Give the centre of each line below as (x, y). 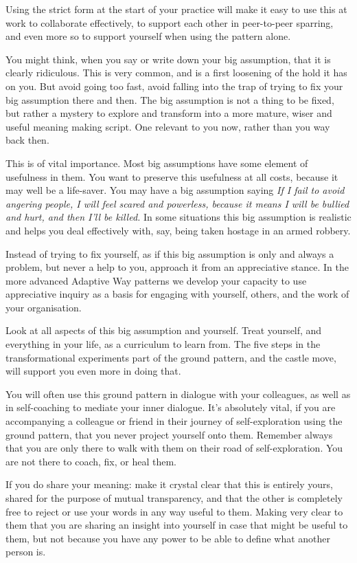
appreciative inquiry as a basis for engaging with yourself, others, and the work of (177, 294)
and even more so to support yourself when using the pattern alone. (148, 36)
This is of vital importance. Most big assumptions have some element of (157, 163)
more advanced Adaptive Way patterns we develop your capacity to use (156, 280)
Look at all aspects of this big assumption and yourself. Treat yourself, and (164, 330)
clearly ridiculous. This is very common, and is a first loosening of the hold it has (176, 73)
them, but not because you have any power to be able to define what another (168, 538)
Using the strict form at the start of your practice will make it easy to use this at (176, 9)
